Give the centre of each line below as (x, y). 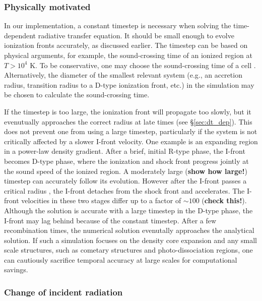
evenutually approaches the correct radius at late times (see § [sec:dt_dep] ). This (128, 121)
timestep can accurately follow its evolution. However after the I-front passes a (125, 181)
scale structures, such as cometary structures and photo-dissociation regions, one (128, 250)
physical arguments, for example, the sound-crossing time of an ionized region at (128, 55)
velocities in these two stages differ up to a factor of (101, 200)
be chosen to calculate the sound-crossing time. (77, 95)
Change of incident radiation (63, 292)
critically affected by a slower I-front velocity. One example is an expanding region (131, 141)
